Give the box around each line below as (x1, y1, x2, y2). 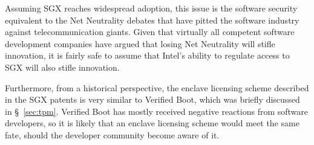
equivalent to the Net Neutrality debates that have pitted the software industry (5, 13, 299, 26)
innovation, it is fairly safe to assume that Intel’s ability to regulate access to (5, 49, 290, 62)
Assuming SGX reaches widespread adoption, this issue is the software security (5, 2, 298, 14)
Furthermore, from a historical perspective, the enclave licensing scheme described (5, 81, 309, 94)
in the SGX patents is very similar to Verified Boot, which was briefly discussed (5, 93, 300, 106)
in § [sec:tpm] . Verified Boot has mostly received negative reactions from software (5, 105, 309, 117)
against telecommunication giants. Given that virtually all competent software (5, 25, 295, 38)
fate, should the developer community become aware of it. (5, 128, 220, 141)
